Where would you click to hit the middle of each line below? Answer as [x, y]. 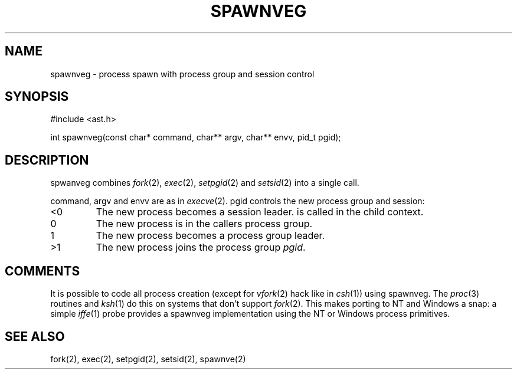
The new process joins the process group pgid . [201, 247]
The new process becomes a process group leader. [210, 236]
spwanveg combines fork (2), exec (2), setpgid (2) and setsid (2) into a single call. [205, 183]
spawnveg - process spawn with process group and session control [182, 74]
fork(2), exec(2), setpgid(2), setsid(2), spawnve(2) [148, 359]
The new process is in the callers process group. [204, 224]
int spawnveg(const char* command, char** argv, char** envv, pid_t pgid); [196, 137]
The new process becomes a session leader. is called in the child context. [260, 212]
